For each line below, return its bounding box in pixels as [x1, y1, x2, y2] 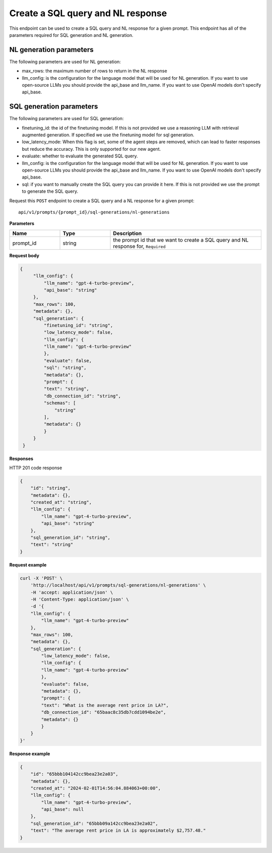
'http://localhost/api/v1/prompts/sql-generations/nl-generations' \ [30, 583, 206, 588]
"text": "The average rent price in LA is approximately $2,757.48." [30, 828, 206, 833]
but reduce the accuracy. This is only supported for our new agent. [22, 146, 161, 152]
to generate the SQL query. [22, 188, 78, 194]
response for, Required [113, 243, 166, 250]
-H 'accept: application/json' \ [30, 589, 113, 595]
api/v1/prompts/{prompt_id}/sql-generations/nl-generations [18, 209, 170, 215]
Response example [9, 751, 50, 757]
